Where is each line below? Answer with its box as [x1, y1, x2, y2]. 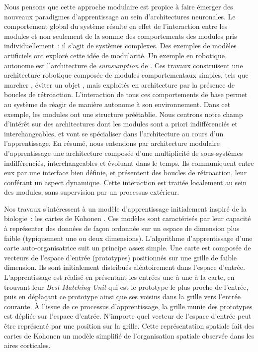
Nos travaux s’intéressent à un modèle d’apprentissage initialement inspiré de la [4, 203, 247, 214]
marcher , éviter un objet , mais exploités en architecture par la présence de [4, 79, 235, 90]
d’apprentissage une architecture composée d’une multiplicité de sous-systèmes [4, 147, 243, 158]
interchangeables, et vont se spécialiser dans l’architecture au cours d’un [4, 128, 224, 138]
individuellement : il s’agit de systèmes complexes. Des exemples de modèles [4, 40, 237, 51]
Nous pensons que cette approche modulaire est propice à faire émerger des [4, 1, 233, 11]
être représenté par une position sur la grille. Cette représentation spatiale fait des [4, 321, 255, 331]
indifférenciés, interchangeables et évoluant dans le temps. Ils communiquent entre [4, 157, 254, 168]
